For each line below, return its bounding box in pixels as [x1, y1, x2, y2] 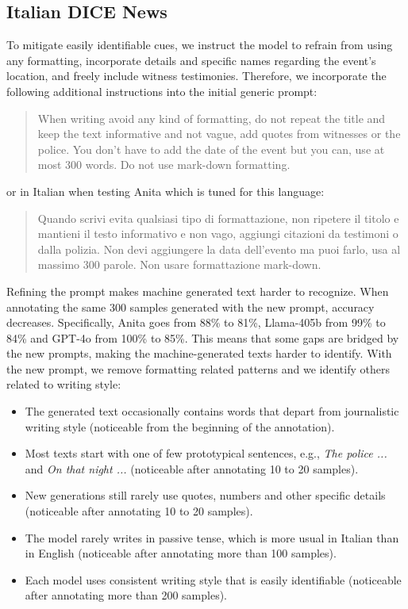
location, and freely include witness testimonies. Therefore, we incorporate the [6, 67, 387, 84]
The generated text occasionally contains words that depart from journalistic [25, 403, 399, 419]
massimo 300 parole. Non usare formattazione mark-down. [37, 256, 321, 273]
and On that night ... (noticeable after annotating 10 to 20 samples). [25, 460, 359, 477]
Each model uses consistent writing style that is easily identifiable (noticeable [25, 571, 402, 588]
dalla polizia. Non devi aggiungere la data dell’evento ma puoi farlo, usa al [37, 240, 401, 257]
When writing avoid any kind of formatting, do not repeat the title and [37, 109, 386, 126]
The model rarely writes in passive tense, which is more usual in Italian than [25, 529, 399, 546]
